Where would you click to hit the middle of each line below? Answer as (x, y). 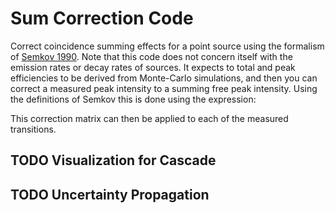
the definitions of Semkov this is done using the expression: (133, 99)
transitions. (33, 129)
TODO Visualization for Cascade (113, 160)
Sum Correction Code (102, 18)
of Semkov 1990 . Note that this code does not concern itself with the (151, 56)
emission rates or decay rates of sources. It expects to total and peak (153, 67)
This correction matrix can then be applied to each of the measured (149, 118)
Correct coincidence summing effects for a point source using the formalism (167, 46)
